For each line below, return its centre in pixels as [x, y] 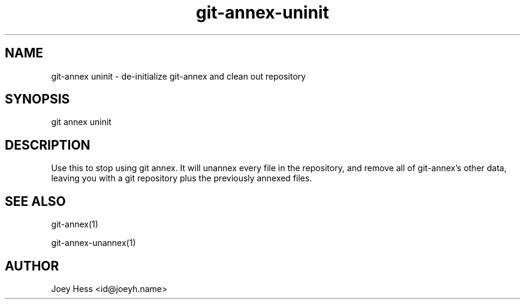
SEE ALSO [35, 201]
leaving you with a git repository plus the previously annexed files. [182, 178]
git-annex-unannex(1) [93, 243]
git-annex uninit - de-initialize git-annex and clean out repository [179, 76]
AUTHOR [32, 266]
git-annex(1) [75, 224]
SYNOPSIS [37, 99]
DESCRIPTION [48, 145]
